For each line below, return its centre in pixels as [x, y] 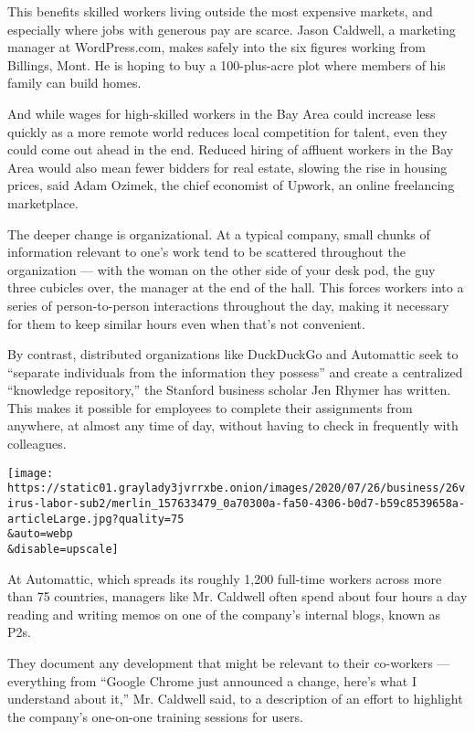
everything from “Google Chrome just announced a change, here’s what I [212, 680]
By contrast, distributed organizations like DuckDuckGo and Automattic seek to [233, 354]
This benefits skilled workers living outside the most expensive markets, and [220, 11]
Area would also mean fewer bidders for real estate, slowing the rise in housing [227, 167]
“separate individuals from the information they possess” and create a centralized [235, 371]
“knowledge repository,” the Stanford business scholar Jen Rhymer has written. [229, 390]
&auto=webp [40, 534]
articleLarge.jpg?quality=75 [96, 519]
